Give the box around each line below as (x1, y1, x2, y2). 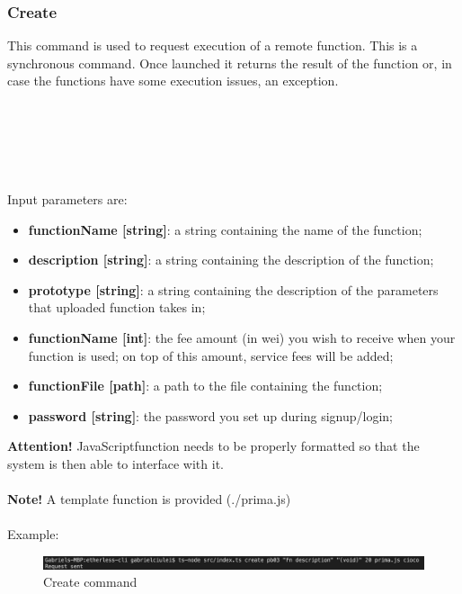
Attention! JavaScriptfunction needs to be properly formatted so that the (7, 436, 420, 455)
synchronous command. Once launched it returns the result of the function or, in (7, 53, 452, 72)
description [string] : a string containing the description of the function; (28, 250, 434, 269)
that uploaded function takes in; (28, 298, 206, 317)
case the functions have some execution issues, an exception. (7, 71, 339, 90)
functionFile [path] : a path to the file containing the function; (28, 376, 383, 395)
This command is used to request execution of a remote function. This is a (7, 36, 418, 55)
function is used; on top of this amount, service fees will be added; (28, 346, 394, 364)
